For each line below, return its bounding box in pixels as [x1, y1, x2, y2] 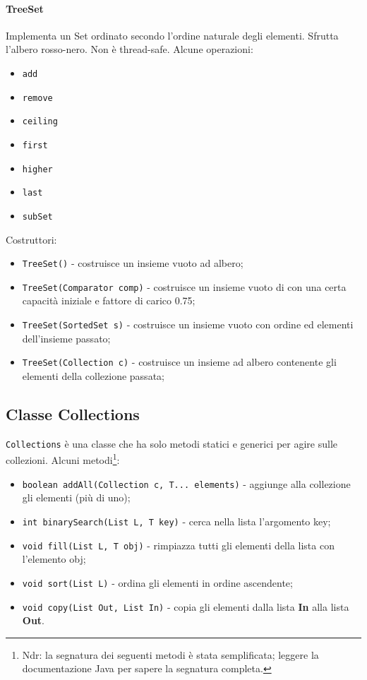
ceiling [22, 117, 58, 127]
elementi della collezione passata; [22, 368, 164, 383]
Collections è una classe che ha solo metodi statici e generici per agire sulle [6, 436, 338, 451]
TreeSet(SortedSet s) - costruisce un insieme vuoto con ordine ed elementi [22, 317, 354, 332]
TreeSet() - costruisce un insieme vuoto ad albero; [22, 256, 243, 270]
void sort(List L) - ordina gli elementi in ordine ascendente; [22, 575, 293, 590]
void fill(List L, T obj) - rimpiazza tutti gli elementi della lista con [22, 537, 335, 552]
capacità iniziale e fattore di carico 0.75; [22, 293, 195, 308]
